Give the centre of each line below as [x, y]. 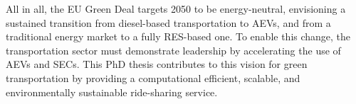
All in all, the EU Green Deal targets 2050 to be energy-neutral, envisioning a [176, 8]
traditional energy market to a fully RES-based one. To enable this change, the [178, 36]
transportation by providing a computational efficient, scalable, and [153, 77]
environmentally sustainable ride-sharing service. [112, 92]
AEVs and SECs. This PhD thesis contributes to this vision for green [157, 64]
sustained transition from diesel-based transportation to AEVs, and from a [168, 22]
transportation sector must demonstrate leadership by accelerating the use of [173, 50]
